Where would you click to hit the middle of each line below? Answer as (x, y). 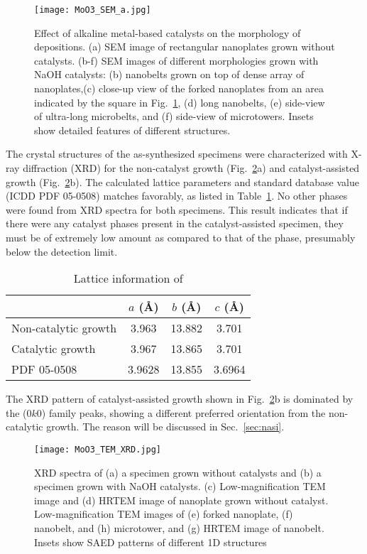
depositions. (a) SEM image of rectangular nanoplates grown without (185, 47)
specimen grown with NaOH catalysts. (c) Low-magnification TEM (180, 486)
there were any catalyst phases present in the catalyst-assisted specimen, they (175, 223)
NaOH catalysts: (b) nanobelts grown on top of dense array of (169, 74)
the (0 (19, 412)
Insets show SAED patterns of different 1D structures (150, 542)
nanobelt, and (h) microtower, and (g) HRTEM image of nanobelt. (179, 527)
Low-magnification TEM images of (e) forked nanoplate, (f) (164, 514)
